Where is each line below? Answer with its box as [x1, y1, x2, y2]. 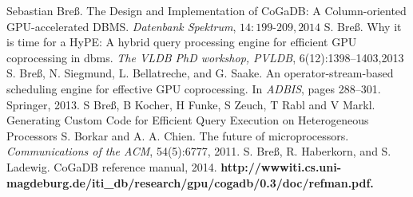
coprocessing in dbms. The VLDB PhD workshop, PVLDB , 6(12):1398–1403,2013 [6, 49, 404, 65]
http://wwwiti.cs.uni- [220, 158, 342, 175]
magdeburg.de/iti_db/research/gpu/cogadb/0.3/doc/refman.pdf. [6, 174, 374, 191]
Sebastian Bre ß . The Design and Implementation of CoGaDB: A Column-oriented [6, 2, 407, 18]
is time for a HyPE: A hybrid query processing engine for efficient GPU [6, 33, 357, 50]
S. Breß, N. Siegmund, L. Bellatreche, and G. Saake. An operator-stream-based [6, 65, 394, 81]
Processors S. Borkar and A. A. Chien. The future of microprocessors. [6, 127, 349, 144]
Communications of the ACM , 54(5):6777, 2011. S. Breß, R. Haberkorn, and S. [6, 143, 391, 160]
